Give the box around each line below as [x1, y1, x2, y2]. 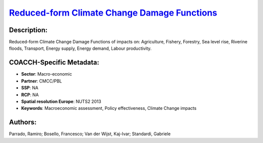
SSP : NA [21, 85, 38, 91]
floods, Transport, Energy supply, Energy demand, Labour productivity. [9, 45, 152, 51]
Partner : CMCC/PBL [21, 78, 62, 84]
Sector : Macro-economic [21, 71, 73, 77]
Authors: [9, 118, 37, 126]
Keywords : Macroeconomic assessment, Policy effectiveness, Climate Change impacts [21, 105, 197, 111]
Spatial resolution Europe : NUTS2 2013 [21, 98, 102, 104]
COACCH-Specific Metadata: [9, 59, 99, 67]
